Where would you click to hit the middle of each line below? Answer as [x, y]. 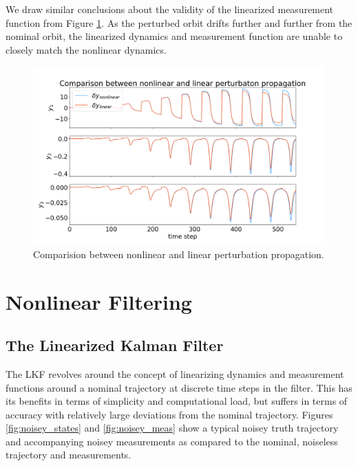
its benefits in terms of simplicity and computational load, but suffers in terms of [177, 401]
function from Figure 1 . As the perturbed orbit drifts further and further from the [179, 22]
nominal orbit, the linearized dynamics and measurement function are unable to [174, 36]
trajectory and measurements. [69, 455]
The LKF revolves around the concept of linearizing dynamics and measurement [175, 373]
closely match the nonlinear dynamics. [86, 49]
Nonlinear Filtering [99, 301]
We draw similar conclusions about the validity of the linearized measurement [170, 9]
